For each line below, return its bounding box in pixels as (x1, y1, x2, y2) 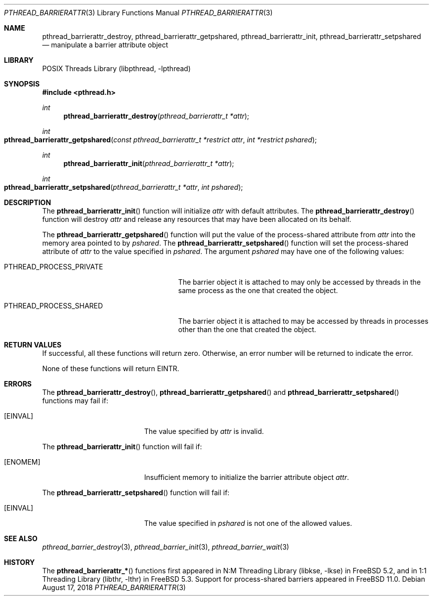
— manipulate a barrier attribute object (42, 41, 169, 49)
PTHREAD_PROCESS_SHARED (4, 301, 103, 310)
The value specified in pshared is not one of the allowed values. (144, 519, 352, 527)
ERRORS (4, 380, 32, 388)
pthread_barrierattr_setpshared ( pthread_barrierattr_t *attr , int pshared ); (4, 183, 243, 191)
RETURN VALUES (4, 341, 62, 349)
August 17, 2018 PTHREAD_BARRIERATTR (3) (42, 583, 186, 592)
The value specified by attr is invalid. (144, 427, 264, 435)
